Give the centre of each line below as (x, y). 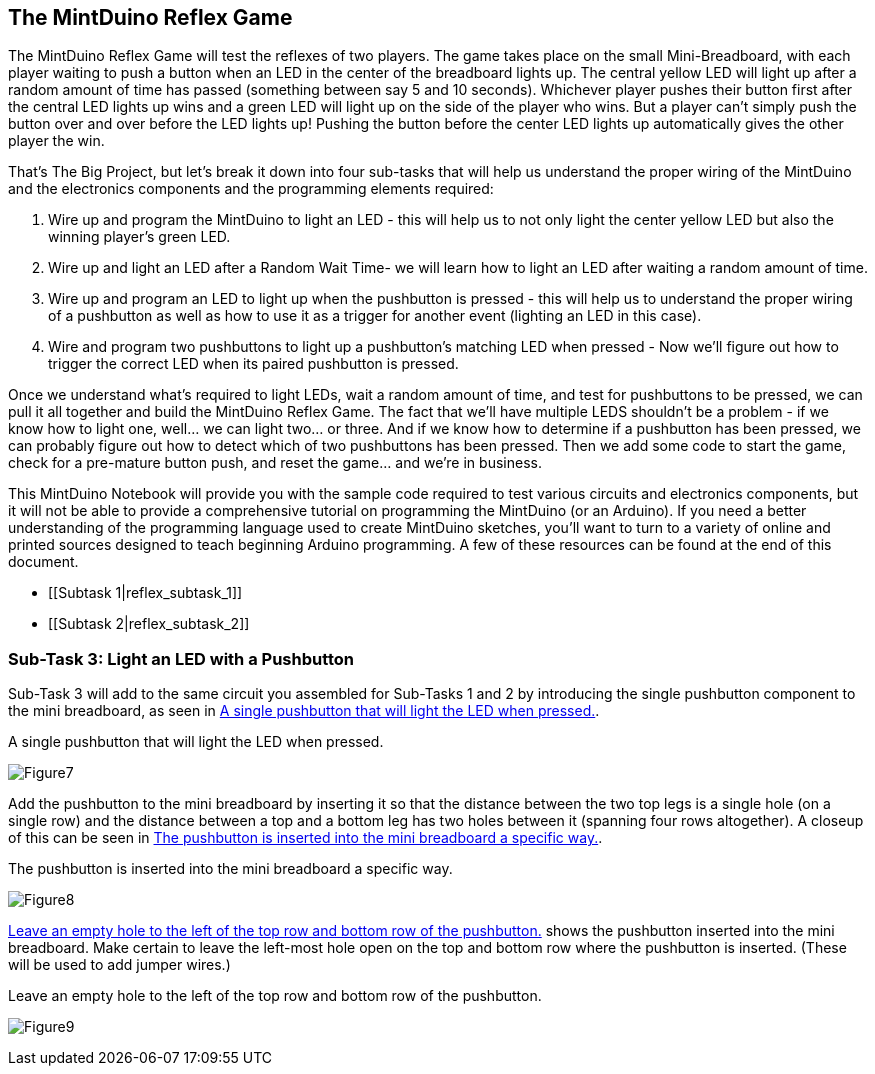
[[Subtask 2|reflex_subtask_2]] (149, 624)
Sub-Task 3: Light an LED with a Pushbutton (181, 658)
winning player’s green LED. (139, 237)
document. (43, 562)
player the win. (56, 141)
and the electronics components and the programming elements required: (251, 189)
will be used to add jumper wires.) (119, 965)
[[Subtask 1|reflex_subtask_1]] (145, 593)
